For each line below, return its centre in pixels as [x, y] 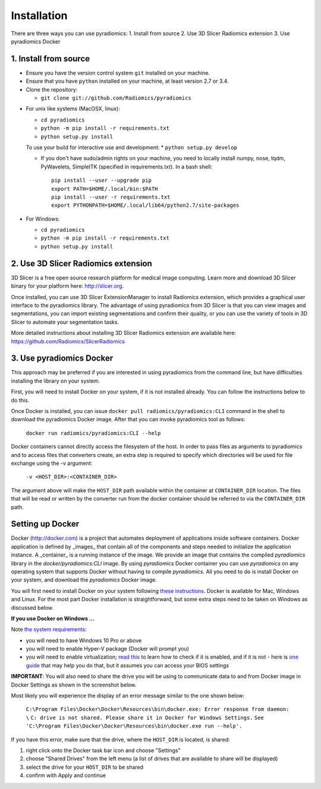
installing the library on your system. [56, 381]
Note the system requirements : [49, 629]
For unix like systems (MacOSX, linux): [73, 109]
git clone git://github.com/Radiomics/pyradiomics [116, 98]
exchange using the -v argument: [52, 463]
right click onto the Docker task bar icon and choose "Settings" [103, 750]
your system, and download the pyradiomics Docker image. [84, 580]
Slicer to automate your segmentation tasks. [65, 322]
